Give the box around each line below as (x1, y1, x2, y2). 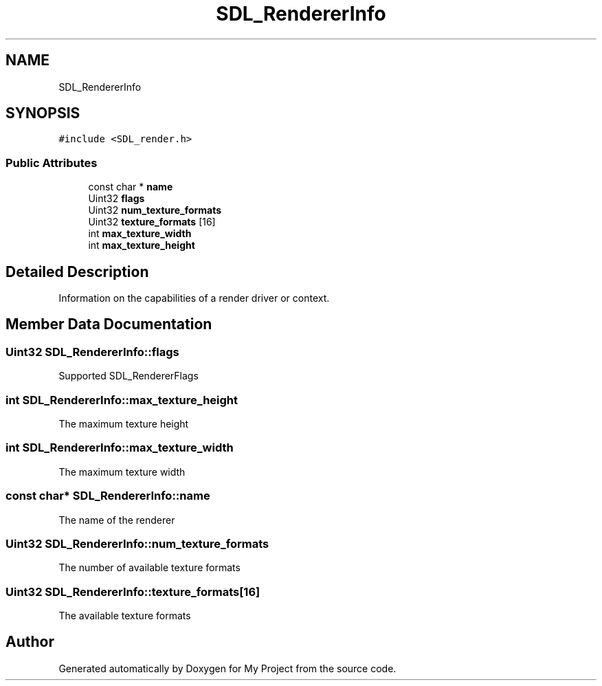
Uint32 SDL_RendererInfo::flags (5, 344, 179, 359)
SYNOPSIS (5, 104, 80, 122)
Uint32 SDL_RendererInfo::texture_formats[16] (5, 584, 260, 599)
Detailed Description (5, 263, 149, 280)
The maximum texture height (58, 418, 189, 430)
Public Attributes (5, 155, 98, 170)
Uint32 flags (88, 192, 145, 205)
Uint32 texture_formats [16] (88, 216, 216, 228)
